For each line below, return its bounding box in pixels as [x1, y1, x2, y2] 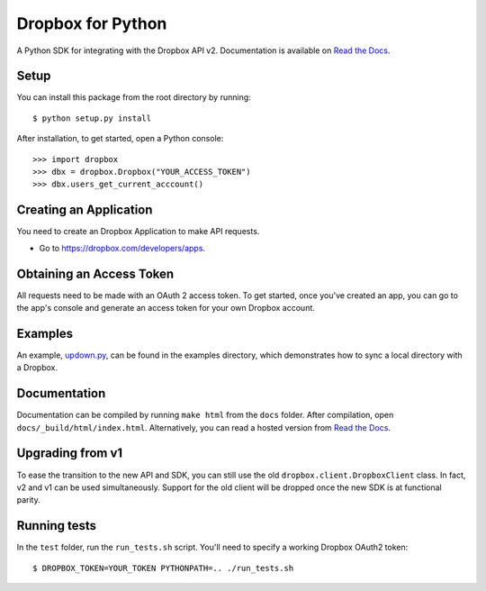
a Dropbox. [16, 362, 58, 373]
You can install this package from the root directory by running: [16, 92, 251, 103]
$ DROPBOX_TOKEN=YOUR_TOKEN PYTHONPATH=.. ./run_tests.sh [32, 563, 294, 573]
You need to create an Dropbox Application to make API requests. [16, 226, 260, 237]
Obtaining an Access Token [16, 266, 175, 281]
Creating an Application [16, 203, 153, 218]
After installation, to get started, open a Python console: [16, 133, 224, 144]
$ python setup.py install [32, 113, 152, 123]
